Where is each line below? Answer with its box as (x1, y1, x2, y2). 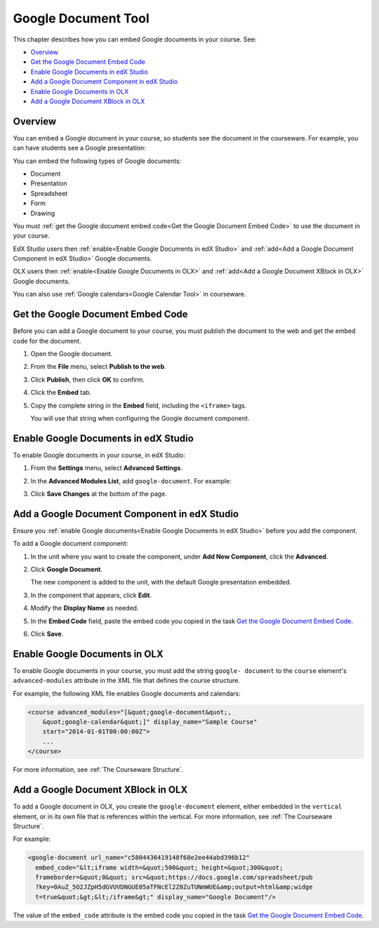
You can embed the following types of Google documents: (13, 157, 182, 165)
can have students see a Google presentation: (13, 144, 147, 152)
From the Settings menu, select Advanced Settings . (30, 464, 182, 472)
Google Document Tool (13, 11, 150, 26)
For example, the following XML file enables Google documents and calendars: (13, 689, 241, 698)
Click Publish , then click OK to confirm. (30, 375, 145, 384)
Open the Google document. (30, 349, 113, 358)
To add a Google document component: (13, 540, 128, 548)
